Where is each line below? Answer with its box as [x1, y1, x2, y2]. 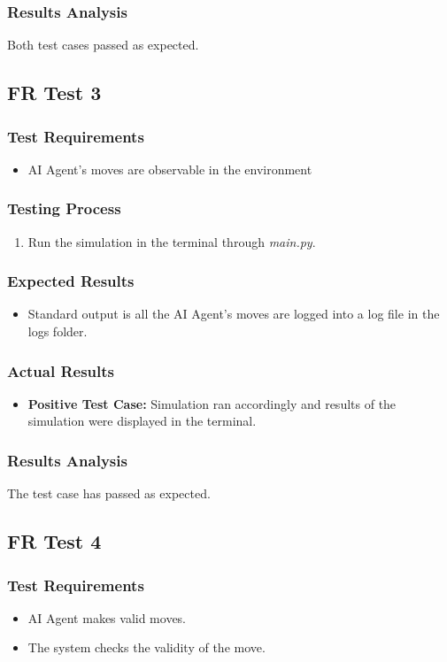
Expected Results [7, 270, 135, 292]
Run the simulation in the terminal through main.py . [27, 232, 316, 250]
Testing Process [7, 197, 121, 219]
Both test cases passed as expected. [7, 35, 199, 54]
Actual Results [7, 359, 115, 381]
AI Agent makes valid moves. [27, 608, 187, 627]
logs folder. [27, 322, 88, 341]
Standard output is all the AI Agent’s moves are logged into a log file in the [27, 304, 440, 323]
